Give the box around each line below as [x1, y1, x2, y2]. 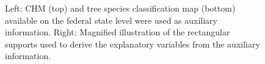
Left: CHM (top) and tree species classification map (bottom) [5, 2, 236, 14]
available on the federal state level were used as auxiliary [5, 13, 217, 26]
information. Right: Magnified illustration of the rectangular [5, 26, 230, 38]
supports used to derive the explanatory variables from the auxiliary [5, 37, 260, 50]
